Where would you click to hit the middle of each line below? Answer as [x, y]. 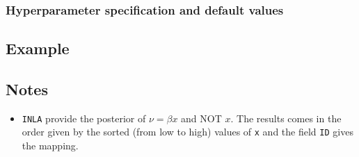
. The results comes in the [286, 118]
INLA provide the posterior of [84, 118]
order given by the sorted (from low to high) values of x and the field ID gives [188, 132]
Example [38, 48]
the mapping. [50, 146]
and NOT [201, 118]
